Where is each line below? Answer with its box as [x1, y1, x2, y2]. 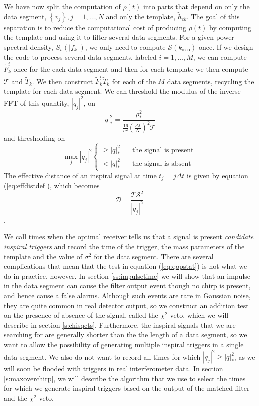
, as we [234, 351, 255, 362]
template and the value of [4, 251, 83, 261]
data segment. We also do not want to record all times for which [4, 351, 201, 362]
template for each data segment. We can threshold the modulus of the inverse [4, 85, 241, 96]
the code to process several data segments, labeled [4, 51, 157, 62]
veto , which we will [170, 310, 229, 320]
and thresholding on [4, 133, 65, 143]
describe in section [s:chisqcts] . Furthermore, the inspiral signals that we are [4, 319, 236, 330]
